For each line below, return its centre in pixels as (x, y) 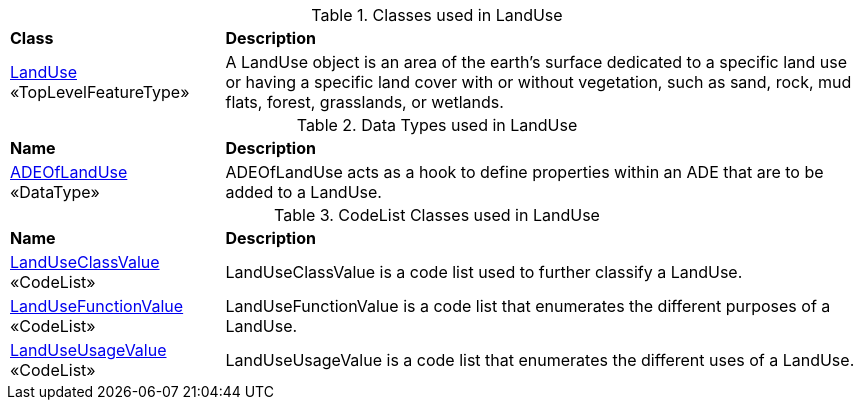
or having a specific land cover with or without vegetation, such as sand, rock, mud (538, 82)
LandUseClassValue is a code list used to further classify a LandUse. (484, 272)
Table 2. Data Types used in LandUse (437, 125)
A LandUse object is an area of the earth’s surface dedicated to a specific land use (536, 62)
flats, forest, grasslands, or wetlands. (364, 102)
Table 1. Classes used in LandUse (437, 15)
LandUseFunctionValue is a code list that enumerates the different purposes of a (528, 306)
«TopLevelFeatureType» (100, 92)
